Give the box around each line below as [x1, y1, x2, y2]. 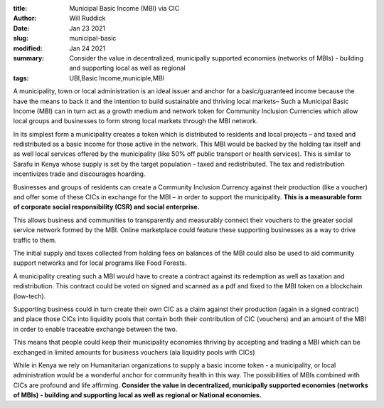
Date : [13, 23, 30, 32]
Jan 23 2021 [69, 23, 106, 32]
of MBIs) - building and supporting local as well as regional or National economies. [13, 391, 262, 399]
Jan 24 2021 [69, 43, 106, 53]
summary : [13, 53, 45, 62]
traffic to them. [13, 236, 57, 244]
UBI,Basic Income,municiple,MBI [69, 73, 165, 82]
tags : [13, 73, 29, 82]
